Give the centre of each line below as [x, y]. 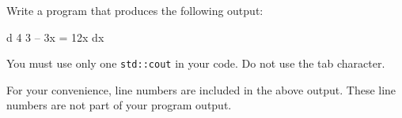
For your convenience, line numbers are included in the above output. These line [201, 89]
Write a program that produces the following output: [135, 10]
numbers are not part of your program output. [119, 105]
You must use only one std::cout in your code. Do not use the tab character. [196, 63]
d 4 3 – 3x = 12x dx [55, 37]
